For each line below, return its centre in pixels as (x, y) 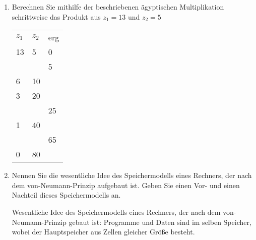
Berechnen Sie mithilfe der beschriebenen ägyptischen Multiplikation (118, 7)
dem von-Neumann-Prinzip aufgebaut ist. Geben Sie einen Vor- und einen (126, 185)
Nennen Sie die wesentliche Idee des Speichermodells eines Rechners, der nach (132, 175)
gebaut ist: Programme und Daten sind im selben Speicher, (160, 222)
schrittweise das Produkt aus (56, 16)
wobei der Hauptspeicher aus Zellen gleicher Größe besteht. (103, 232)
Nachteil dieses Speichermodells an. (66, 195)
